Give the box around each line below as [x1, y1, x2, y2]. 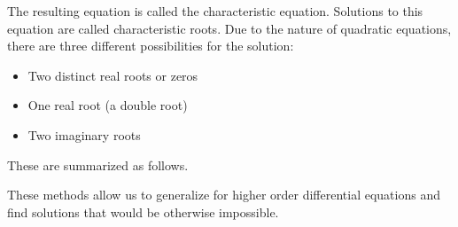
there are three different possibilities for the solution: [7, 36, 294, 55]
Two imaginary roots [27, 125, 141, 144]
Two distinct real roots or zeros [27, 66, 198, 84]
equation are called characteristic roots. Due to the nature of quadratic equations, [7, 19, 452, 37]
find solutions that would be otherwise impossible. [7, 202, 279, 221]
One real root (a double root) [27, 96, 188, 114]
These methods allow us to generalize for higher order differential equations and [7, 185, 440, 204]
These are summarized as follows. [7, 155, 189, 174]
